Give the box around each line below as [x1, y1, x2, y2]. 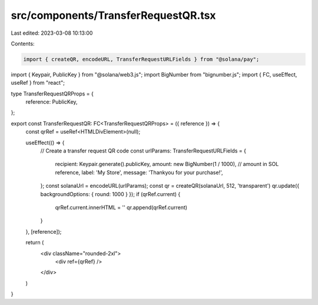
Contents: [11, 40, 35, 47]
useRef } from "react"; [11, 79, 65, 87]
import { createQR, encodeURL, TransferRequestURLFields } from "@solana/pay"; [23, 56, 260, 62]
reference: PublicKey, [25, 98, 78, 105]
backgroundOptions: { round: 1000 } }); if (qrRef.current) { [40, 190, 181, 197]
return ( [25, 239, 44, 246]
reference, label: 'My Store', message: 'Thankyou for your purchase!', [55, 168, 223, 176]
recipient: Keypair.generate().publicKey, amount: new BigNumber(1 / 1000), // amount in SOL [55, 161, 279, 168]
